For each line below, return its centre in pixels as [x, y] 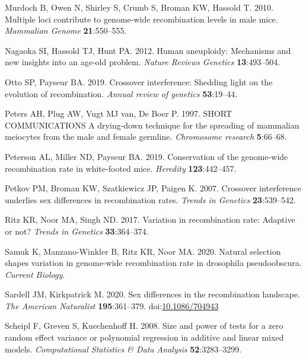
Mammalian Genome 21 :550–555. [66, 31]
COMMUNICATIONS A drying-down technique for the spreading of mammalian [152, 125]
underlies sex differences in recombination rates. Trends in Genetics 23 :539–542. [150, 199]
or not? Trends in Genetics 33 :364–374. [77, 231]
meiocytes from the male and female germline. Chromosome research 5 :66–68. [146, 137]
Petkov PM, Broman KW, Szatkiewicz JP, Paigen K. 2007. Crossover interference [153, 188]
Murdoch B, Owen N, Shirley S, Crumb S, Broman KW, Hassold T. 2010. [139, 7]
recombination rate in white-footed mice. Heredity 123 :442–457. [121, 168]
